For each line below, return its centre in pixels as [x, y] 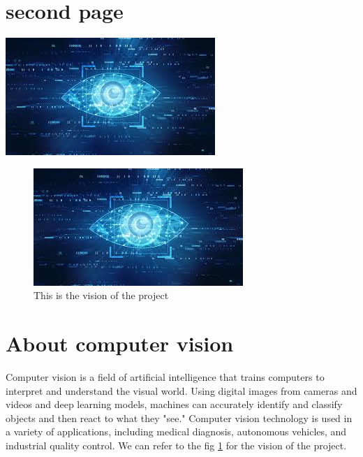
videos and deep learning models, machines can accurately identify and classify [174, 404]
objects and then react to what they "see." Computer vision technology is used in [179, 418]
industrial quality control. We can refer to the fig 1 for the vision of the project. [176, 445]
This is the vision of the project [101, 295]
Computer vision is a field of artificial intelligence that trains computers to [165, 377]
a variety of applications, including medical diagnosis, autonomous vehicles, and [176, 431]
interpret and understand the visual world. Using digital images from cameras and [181, 390]
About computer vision [120, 343]
